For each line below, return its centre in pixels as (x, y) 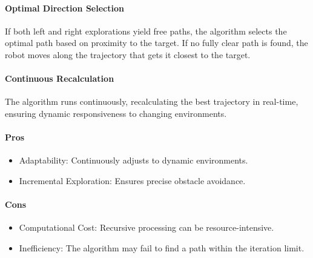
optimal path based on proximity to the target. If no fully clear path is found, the (156, 43)
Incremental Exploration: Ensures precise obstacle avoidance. (132, 180)
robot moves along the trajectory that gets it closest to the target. (128, 54)
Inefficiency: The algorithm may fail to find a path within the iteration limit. (162, 247)
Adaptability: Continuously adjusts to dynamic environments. (133, 160)
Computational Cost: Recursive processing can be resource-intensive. (147, 227)
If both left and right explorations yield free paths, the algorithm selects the (146, 31)
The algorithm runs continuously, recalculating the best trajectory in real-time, (152, 101)
